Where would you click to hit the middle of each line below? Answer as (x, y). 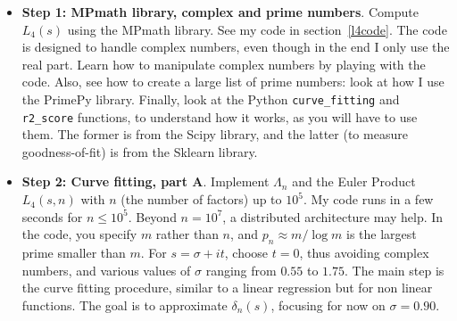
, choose (246, 253)
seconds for (52, 216)
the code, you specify (79, 234)
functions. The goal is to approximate (125, 305)
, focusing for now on (328, 305)
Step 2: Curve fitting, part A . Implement (145, 181)
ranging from (241, 270)
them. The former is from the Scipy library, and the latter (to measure (215, 134)
